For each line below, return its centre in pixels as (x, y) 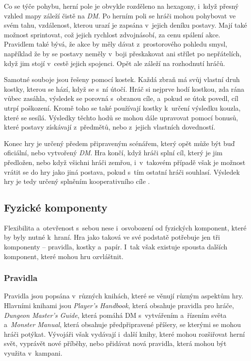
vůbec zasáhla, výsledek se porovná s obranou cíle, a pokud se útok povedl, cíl (121, 98)
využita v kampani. (33, 353)
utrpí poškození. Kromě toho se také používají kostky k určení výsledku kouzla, (122, 107)
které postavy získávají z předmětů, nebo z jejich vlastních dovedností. (110, 127)
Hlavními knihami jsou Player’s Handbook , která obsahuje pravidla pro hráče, (119, 305)
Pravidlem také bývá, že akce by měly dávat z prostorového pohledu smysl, (116, 44)
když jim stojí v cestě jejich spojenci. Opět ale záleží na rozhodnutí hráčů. (115, 63)
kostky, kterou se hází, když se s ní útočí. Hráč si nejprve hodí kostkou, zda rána (124, 89)
